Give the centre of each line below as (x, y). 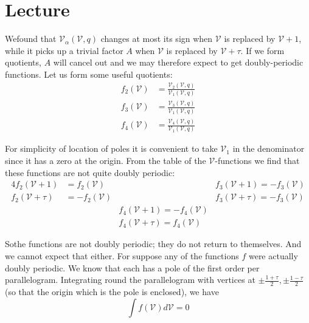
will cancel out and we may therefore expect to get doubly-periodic (178, 62)
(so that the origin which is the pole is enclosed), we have (112, 291)
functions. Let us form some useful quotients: (89, 74)
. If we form (262, 50)
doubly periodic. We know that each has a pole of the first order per (132, 267)
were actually (273, 255)
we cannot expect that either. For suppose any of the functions (122, 255)
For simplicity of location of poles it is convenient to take (111, 148)
